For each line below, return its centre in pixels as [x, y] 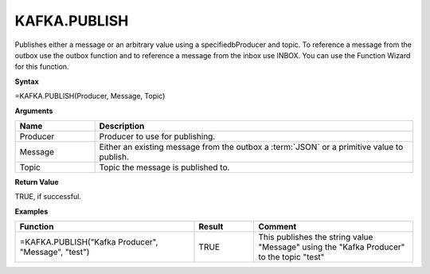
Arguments [34, 111]
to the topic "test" [291, 257]
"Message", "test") [55, 252]
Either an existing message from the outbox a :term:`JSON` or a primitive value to [251, 147]
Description [122, 126]
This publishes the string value [316, 237]
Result [211, 227]
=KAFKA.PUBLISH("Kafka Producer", [89, 242]
